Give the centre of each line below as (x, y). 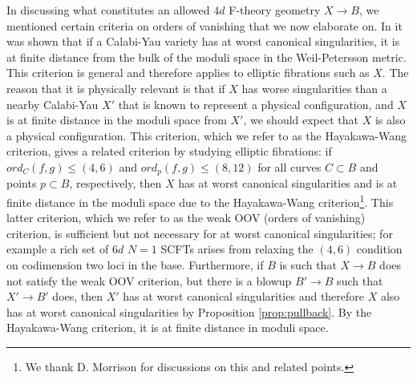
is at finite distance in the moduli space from (117, 120)
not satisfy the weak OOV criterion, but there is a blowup (149, 280)
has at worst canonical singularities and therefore (244, 296)
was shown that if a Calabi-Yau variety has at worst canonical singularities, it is (203, 41)
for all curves (289, 166)
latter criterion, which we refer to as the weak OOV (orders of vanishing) (186, 218)
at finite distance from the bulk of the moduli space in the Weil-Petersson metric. (206, 57)
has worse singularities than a (314, 88)
